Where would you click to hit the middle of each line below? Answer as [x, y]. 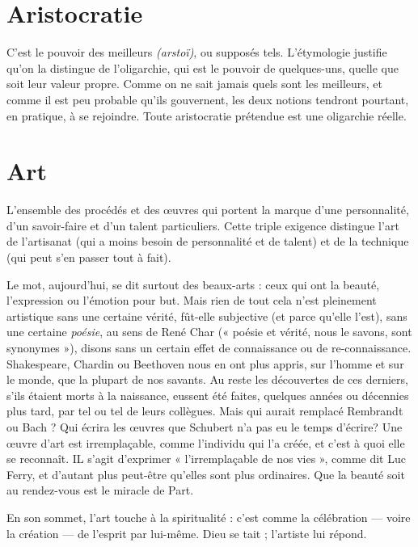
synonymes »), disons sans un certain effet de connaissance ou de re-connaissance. [209, 347]
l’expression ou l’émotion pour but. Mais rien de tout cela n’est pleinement [192, 300]
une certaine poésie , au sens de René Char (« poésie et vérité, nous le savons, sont [209, 332]
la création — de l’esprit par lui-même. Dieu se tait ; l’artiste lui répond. [187, 533]
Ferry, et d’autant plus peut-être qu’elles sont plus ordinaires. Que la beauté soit [206, 474]
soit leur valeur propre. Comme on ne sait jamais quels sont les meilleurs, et [195, 84]
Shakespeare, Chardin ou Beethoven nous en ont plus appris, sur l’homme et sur [205, 363]
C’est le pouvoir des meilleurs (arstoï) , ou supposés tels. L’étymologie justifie [197, 52]
